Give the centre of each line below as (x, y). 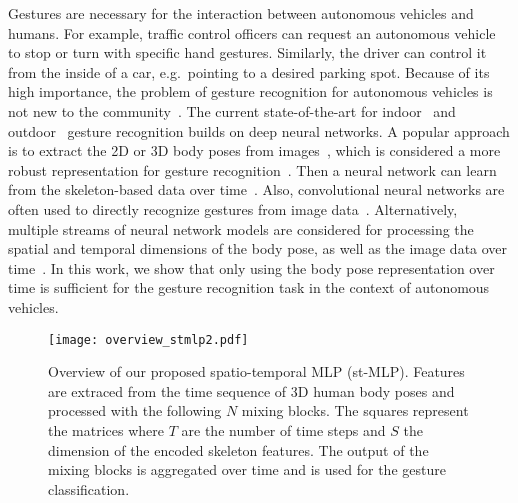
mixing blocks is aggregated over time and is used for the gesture (247, 469)
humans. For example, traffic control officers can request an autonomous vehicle (252, 32)
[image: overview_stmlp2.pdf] (148, 339)
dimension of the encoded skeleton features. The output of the (238, 449)
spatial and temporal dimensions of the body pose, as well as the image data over (258, 248)
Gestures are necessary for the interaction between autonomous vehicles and (241, 13)
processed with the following (135, 410)
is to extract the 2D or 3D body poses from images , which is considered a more (254, 150)
